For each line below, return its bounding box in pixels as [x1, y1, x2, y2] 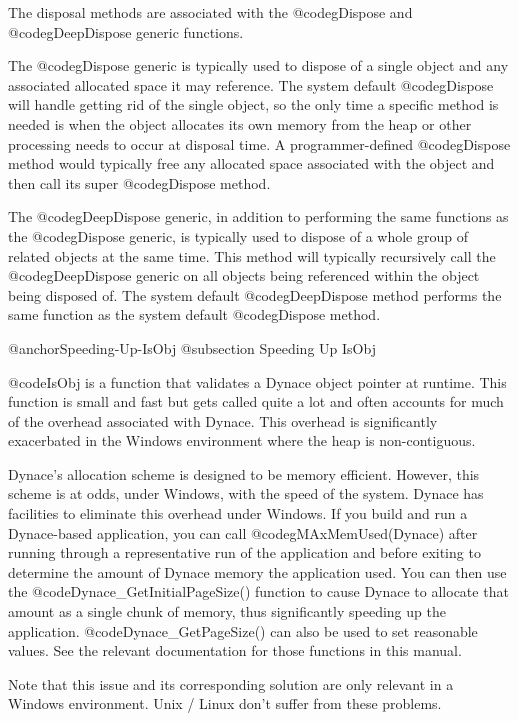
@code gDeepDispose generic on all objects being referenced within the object [8, 265, 480, 286]
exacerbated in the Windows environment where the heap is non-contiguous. [8, 430, 476, 451]
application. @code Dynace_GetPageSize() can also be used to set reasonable [8, 620, 478, 641]
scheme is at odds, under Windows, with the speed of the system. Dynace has [8, 483, 484, 504]
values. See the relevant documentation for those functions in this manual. [8, 640, 462, 661]
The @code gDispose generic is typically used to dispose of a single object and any [8, 55, 509, 76]
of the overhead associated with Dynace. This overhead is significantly [8, 410, 438, 431]
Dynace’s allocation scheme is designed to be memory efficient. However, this [8, 463, 480, 484]
